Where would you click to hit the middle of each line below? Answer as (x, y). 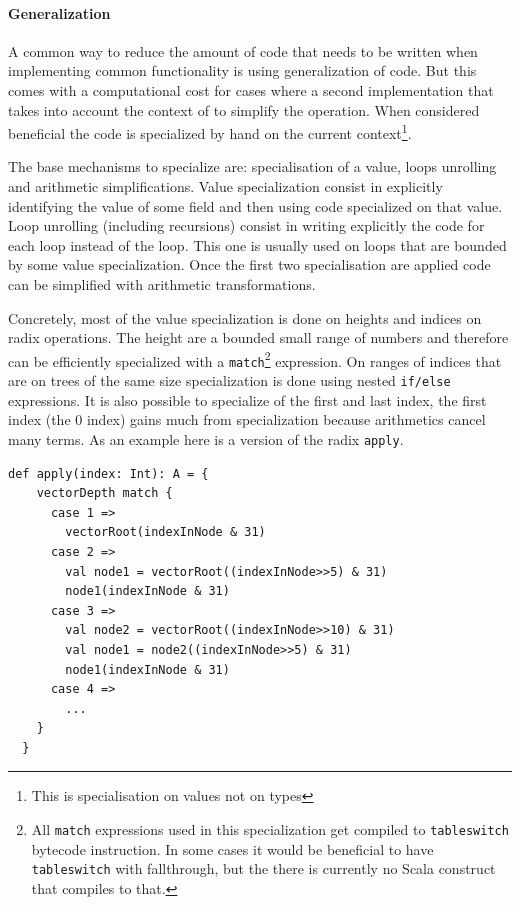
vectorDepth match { (104, 493)
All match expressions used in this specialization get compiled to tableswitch (270, 829)
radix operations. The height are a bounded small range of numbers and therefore (258, 337)
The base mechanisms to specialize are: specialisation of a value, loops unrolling (252, 166)
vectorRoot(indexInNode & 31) (165, 532)
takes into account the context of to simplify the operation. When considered (244, 109)
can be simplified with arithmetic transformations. (162, 283)
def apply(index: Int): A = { (108, 473)
